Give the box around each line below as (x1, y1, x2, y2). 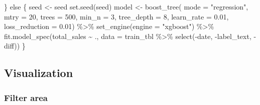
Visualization (4, 65, 73, 80)
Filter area (4, 91, 48, 103)
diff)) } (4, 40, 26, 51)
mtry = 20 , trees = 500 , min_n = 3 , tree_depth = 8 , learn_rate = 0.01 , (4, 11, 229, 21)
